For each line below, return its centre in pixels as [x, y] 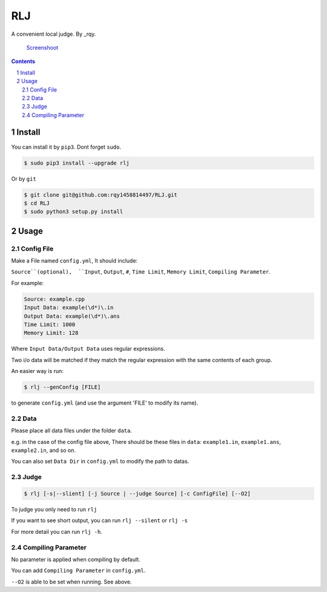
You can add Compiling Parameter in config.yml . [78, 571]
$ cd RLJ [37, 203]
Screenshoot [42, 47]
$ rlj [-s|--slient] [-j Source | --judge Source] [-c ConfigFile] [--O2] [137, 493]
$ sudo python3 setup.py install [74, 212]
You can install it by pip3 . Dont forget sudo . [66, 147]
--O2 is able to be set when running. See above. [71, 582]
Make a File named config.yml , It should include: [74, 261]
